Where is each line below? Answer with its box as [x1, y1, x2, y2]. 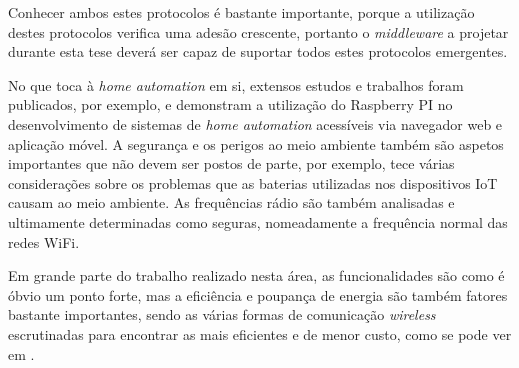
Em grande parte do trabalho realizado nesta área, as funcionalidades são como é [8, 265, 505, 286]
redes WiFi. [8, 231, 80, 252]
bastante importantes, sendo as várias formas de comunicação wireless [8, 304, 436, 325]
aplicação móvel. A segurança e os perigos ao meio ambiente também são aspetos [8, 133, 504, 154]
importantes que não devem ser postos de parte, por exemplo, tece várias [8, 153, 455, 174]
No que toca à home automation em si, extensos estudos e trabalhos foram [8, 74, 464, 95]
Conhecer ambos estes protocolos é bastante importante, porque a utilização [8, 2, 475, 22]
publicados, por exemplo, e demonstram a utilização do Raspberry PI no [8, 94, 453, 115]
